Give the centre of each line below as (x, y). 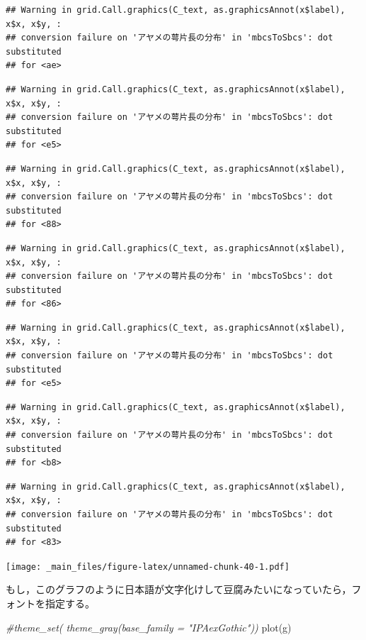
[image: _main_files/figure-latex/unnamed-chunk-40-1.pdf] (148, 567)
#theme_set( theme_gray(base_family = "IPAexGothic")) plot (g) (149, 627)
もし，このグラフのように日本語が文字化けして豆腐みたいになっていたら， (179, 589)
